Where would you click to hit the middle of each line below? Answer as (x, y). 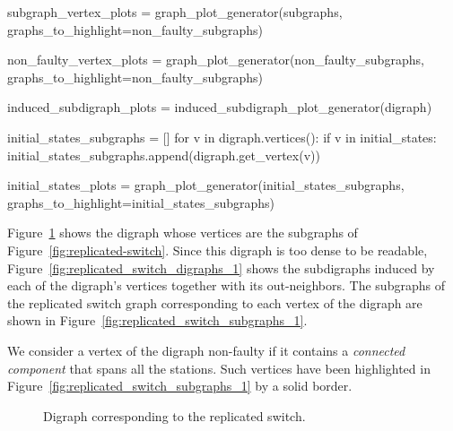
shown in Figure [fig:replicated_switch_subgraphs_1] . (157, 320)
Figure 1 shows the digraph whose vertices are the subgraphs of (183, 233)
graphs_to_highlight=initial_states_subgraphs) (141, 202)
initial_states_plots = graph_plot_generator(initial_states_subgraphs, (206, 185)
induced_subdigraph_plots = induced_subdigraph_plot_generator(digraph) (220, 107)
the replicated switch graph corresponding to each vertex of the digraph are (215, 302)
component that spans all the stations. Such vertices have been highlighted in (219, 368)
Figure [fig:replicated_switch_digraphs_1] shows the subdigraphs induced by (221, 267)
